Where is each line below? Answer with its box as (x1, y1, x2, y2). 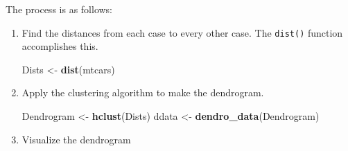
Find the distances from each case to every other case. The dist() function (21, 25, 343, 39)
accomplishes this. (21, 39, 98, 53)
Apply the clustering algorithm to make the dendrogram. (21, 85, 264, 100)
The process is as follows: (6, 2, 112, 16)
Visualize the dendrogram (21, 132, 131, 146)
